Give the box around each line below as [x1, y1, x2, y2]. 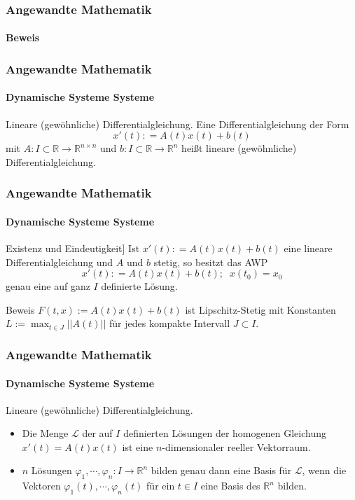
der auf [82, 426, 113, 440]
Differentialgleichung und [6, 254, 113, 269]
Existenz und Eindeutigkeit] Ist [6, 241, 140, 256]
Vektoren [22, 478, 61, 493]
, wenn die [302, 463, 347, 478]
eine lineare [284, 241, 333, 256]
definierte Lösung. [101, 279, 178, 293]
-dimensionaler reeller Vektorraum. [162, 439, 311, 454]
